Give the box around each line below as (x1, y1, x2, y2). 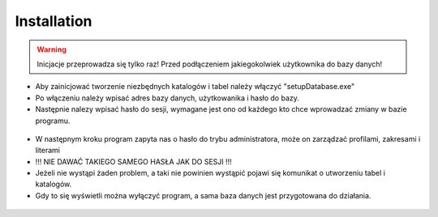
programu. (35, 116, 71, 126)
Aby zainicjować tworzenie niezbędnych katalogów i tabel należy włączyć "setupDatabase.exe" (35, 82, 355, 91)
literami (35, 146, 61, 155)
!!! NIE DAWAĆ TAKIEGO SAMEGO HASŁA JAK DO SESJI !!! (35, 156, 233, 166)
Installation (15, 12, 92, 30)
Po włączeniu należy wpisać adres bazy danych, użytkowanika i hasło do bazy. (35, 93, 300, 103)
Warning (36, 45, 67, 54)
